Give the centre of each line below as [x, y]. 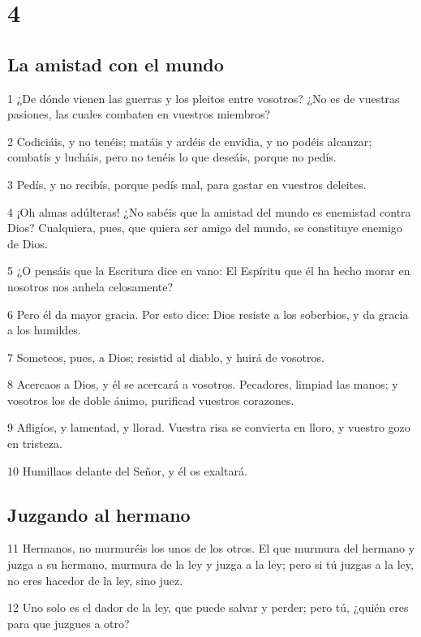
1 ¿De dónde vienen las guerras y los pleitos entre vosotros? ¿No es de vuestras [204, 98]
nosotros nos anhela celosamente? [90, 286]
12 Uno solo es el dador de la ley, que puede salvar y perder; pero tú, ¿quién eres [208, 607]
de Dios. [28, 243]
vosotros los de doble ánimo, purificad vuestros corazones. [151, 400]
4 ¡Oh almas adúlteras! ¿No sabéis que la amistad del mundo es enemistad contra [209, 211]
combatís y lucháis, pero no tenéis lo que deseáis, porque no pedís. [172, 157]
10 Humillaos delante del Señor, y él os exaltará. [127, 470]
